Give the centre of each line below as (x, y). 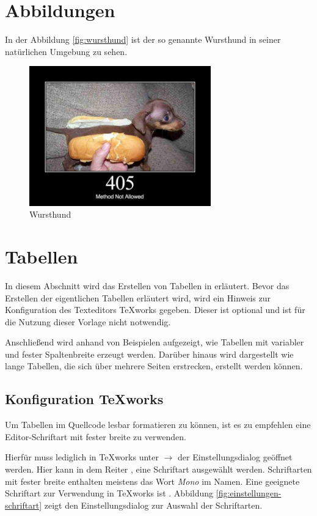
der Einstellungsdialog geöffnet (235, 457)
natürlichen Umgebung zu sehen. (66, 51)
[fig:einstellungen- (249, 493)
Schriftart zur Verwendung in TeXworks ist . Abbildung (109, 493)
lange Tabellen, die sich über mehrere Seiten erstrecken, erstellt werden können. (154, 366)
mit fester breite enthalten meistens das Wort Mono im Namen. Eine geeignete (152, 481)
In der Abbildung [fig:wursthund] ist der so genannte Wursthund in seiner (143, 39)
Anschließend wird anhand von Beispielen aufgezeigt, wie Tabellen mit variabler (155, 342)
